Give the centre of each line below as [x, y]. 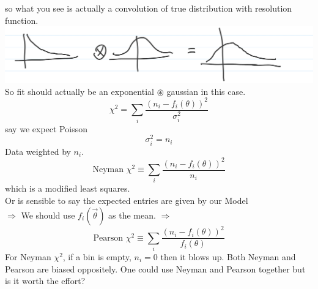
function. [22, 20]
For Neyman [28, 256]
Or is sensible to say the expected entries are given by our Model [127, 201]
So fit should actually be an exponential [79, 91]
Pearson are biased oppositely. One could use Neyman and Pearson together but [155, 268]
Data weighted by [38, 151]
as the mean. [132, 215]
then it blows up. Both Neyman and [228, 256]
